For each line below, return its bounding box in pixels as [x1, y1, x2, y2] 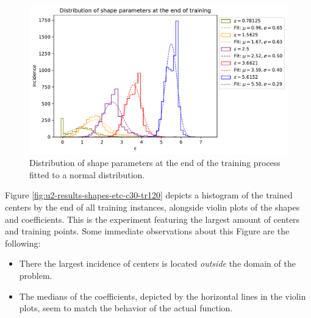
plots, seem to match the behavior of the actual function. [19, 302, 233, 314]
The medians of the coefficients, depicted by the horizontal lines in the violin [19, 289, 306, 302]
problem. [19, 269, 52, 282]
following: [5, 236, 41, 249]
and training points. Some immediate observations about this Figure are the [5, 225, 290, 237]
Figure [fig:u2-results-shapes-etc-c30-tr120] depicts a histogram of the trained [5, 189, 293, 201]
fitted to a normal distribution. [29, 168, 145, 181]
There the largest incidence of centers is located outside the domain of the [19, 257, 296, 270]
